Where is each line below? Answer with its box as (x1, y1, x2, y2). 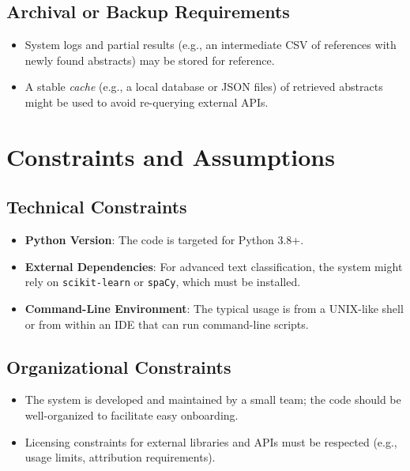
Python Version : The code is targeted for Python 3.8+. (24, 232, 304, 248)
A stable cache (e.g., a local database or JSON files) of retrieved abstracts (24, 78, 383, 95)
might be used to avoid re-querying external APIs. (24, 93, 269, 110)
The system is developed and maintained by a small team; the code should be (24, 391, 401, 408)
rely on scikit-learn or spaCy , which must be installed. (24, 273, 301, 290)
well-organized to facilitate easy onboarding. (24, 406, 239, 423)
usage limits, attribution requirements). (24, 449, 216, 465)
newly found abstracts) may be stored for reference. (24, 51, 275, 68)
